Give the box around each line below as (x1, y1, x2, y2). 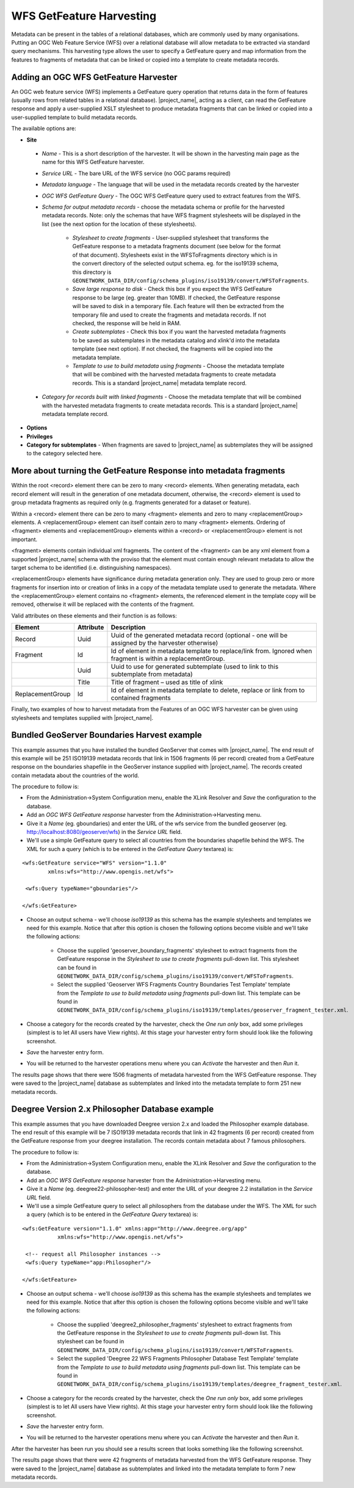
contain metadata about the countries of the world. (11, 772, 140, 779)
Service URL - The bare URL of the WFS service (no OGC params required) (42, 170, 231, 177)
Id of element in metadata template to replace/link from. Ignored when (110, 647, 312, 655)
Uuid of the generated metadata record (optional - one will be (110, 631, 288, 640)
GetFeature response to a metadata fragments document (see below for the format (72, 243, 281, 250)
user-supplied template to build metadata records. (11, 113, 137, 121)
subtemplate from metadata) (110, 670, 193, 678)
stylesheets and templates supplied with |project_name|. (11, 714, 154, 721)
